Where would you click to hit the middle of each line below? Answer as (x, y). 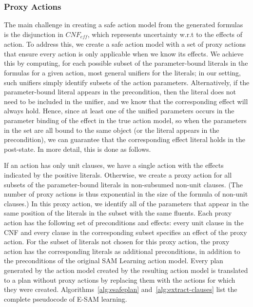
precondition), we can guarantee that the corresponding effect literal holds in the (125, 139)
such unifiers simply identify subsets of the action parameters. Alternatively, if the (127, 82)
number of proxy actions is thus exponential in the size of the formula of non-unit (126, 194)
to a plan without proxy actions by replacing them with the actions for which (120, 280)
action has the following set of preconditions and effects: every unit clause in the (124, 222)
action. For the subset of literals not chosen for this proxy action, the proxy (117, 242)
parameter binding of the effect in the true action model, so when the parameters (125, 120)
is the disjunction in (34, 34)
